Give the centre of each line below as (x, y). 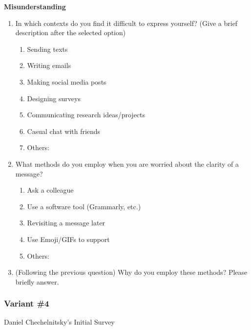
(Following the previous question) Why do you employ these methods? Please (131, 272)
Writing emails (49, 65)
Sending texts (47, 49)
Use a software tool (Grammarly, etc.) (84, 206)
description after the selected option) (71, 33)
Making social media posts (67, 81)
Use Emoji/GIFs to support (68, 239)
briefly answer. (37, 281)
